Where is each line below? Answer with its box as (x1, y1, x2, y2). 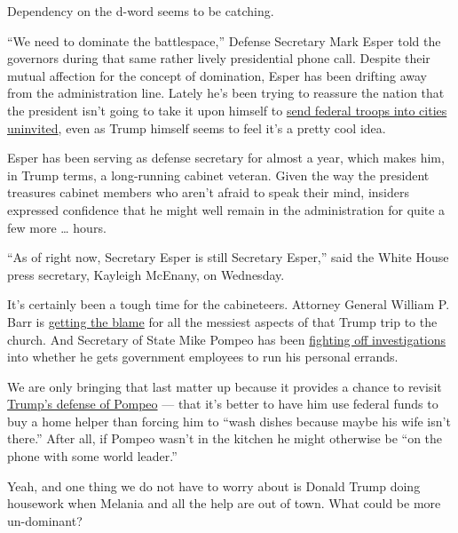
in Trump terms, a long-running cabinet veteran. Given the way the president (7, 165, 430, 184)
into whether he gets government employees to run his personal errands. (7, 347, 399, 366)
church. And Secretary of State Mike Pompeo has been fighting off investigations (7, 330, 446, 348)
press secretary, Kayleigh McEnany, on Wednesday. (7, 265, 285, 283)
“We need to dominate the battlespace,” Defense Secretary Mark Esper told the (7, 31, 441, 50)
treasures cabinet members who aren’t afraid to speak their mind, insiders (7, 183, 410, 202)
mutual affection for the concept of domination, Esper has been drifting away (7, 66, 427, 84)
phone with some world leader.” (7, 447, 178, 465)
